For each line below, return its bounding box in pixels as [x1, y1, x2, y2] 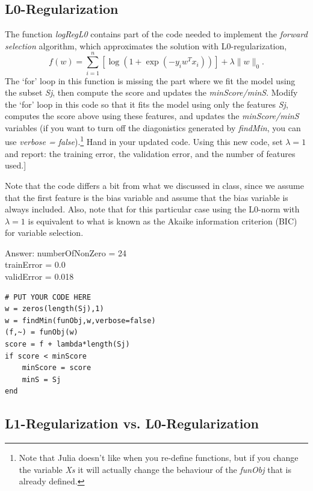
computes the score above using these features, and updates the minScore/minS [5, 110, 299, 122]
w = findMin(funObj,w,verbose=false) [5, 316, 156, 325]
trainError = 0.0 [5, 258, 66, 271]
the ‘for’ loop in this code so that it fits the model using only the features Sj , [5, 97, 288, 110]
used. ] [5, 159, 26, 171]
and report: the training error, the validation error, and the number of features [5, 147, 296, 159]
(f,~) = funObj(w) [5, 328, 78, 337]
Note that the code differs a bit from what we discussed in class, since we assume [5, 179, 304, 191]
